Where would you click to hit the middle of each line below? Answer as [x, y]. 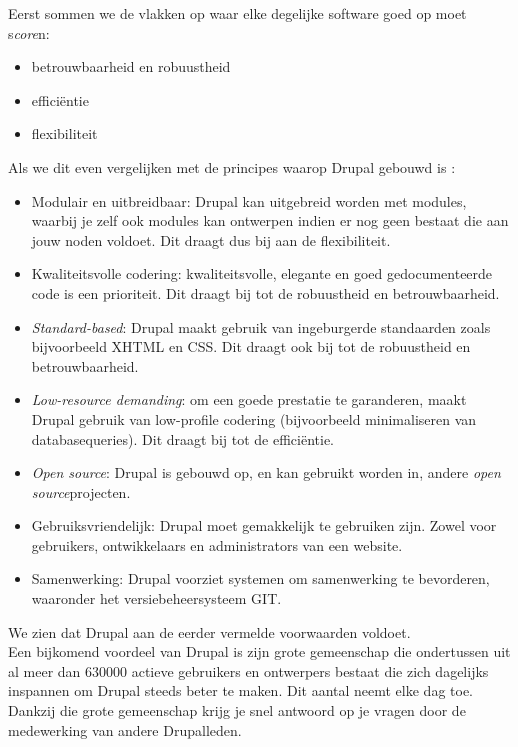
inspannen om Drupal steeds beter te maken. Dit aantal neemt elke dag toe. [240, 690]
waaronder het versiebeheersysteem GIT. [156, 598]
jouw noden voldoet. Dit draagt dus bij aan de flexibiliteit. [211, 239]
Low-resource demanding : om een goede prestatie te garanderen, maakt [249, 399]
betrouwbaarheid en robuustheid [131, 66]
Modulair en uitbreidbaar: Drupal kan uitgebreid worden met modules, [249, 200]
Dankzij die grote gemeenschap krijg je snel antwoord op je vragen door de [237, 710]
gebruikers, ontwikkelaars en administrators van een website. [217, 544]
